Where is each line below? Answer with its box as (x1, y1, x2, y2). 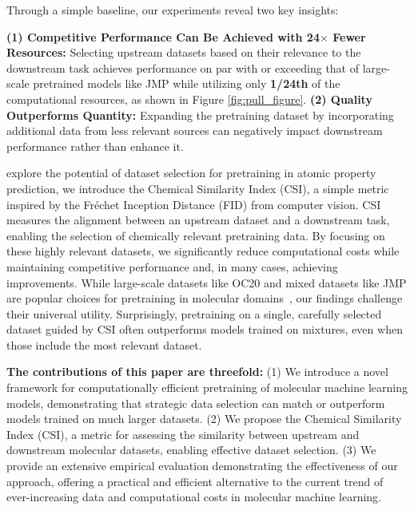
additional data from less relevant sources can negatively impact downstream (6, 122, 383, 139)
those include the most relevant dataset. (6, 336, 202, 353)
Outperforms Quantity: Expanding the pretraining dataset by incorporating (6, 106, 394, 123)
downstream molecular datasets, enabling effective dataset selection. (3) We (6, 441, 376, 458)
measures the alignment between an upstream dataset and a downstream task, (6, 212, 390, 228)
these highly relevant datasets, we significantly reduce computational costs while (6, 243, 400, 259)
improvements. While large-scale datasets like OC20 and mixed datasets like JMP (6, 274, 407, 291)
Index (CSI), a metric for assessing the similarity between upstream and (6, 425, 360, 442)
